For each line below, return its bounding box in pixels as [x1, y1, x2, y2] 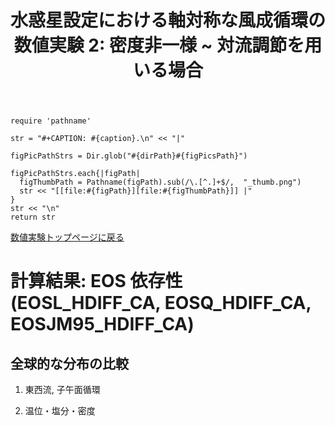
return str [10, 212, 56, 223]
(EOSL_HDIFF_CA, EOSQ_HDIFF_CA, [10, 292, 312, 315]
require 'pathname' [10, 116, 92, 126]
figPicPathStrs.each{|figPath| [10, 169, 141, 179]
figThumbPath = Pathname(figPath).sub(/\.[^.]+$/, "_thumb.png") [19, 177, 302, 188]
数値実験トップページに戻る [10, 231, 125, 243]
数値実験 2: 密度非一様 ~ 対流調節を [13, 34, 305, 57]
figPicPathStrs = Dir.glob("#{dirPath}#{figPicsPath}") [10, 151, 248, 161]
